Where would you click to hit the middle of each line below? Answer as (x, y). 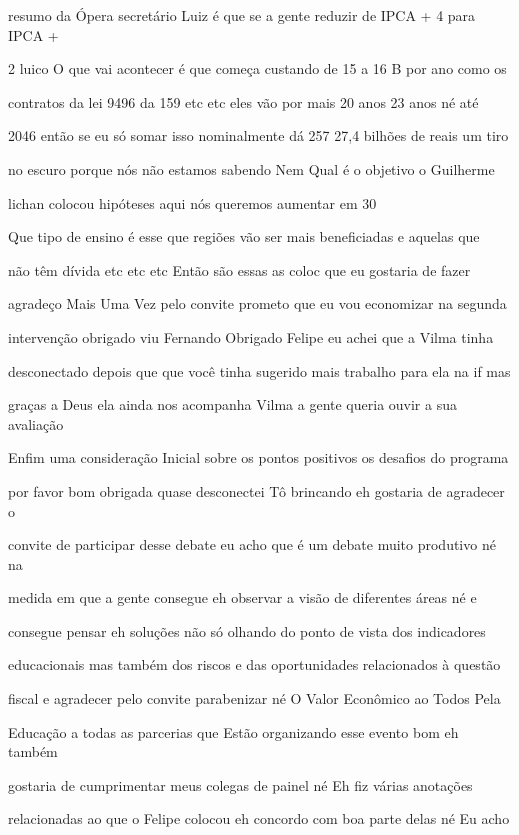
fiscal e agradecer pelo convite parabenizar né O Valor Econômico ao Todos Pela (254, 698)
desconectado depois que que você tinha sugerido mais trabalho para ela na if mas (259, 370)
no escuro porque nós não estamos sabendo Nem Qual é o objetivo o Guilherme (251, 168)
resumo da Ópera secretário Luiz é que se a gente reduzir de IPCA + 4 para (242, 15)
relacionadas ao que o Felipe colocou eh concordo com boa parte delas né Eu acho (259, 818)
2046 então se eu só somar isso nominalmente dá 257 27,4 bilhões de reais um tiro (258, 135)
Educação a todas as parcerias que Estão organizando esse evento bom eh (233, 731)
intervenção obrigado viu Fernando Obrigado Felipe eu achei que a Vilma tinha (251, 336)
